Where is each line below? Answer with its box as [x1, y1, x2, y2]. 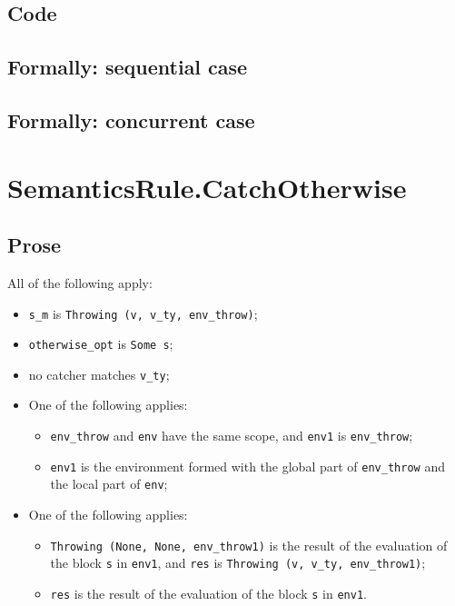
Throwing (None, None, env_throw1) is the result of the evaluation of [50, 535, 448, 554]
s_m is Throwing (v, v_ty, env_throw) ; [28, 303, 258, 323]
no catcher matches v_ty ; [28, 364, 170, 383]
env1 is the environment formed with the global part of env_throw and [50, 456, 445, 475]
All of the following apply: [7, 273, 153, 292]
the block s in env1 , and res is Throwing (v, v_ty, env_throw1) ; [50, 553, 426, 572]
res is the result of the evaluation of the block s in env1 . [50, 583, 367, 602]
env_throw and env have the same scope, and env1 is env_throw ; [50, 426, 413, 445]
